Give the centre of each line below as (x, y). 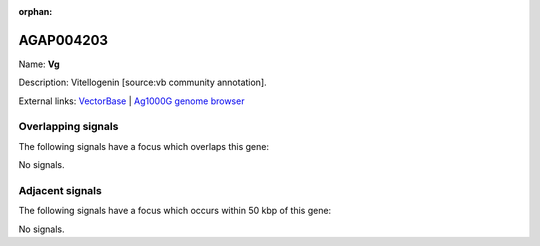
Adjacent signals (60, 190)
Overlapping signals (68, 127)
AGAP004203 (63, 40)
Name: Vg (39, 64)
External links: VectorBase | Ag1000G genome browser (131, 101)
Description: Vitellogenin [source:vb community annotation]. (142, 82)
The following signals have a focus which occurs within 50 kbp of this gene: (175, 211)
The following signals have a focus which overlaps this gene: (144, 146)
